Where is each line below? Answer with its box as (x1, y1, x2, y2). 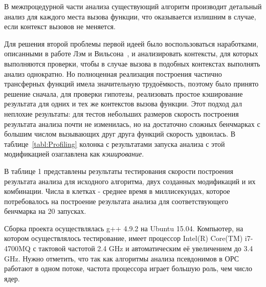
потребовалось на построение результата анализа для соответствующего (4, 195, 229, 206)
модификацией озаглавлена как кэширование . (4, 148, 144, 159)
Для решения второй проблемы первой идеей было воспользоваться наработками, (4, 38, 258, 49)
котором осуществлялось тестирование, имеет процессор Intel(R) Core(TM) (4, 233, 243, 244)
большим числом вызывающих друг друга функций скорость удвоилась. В (4, 128, 236, 139)
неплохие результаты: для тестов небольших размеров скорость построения (4, 108, 239, 119)
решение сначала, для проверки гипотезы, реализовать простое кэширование (4, 88, 243, 99)
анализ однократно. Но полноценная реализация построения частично (4, 68, 222, 79)
